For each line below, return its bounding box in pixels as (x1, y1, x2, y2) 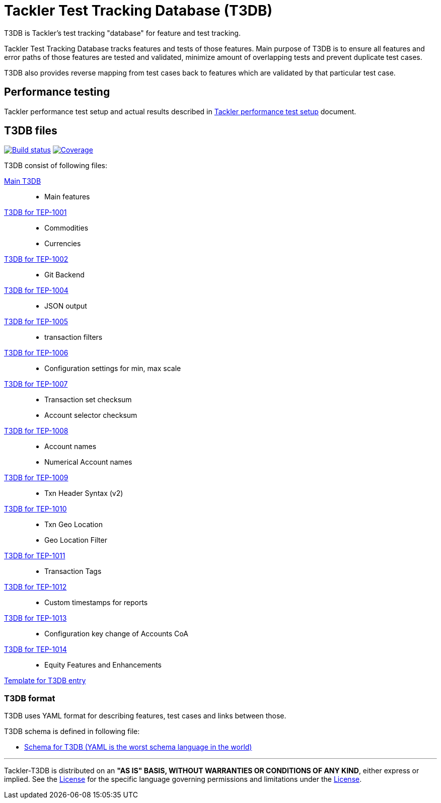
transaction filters (44, 333, 103, 342)
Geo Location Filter (44, 536, 107, 545)
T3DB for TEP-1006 (4, 348, 68, 357)
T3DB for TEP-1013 (4, 614, 67, 623)
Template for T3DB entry (4, 676, 86, 685)
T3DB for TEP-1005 (4, 317, 68, 326)
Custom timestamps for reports (44, 598, 148, 607)
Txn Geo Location (44, 520, 103, 529)
